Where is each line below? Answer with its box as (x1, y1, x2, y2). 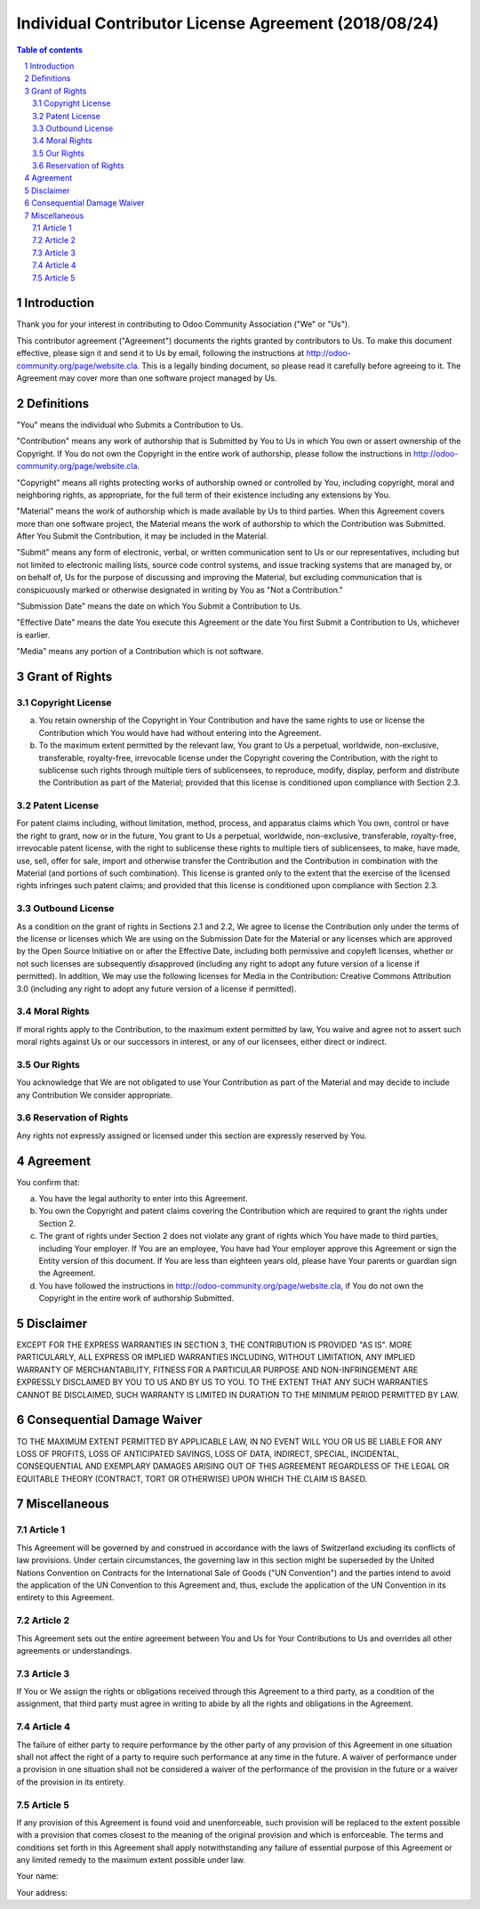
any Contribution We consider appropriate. (16, 1089, 173, 1100)
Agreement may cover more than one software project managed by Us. (16, 373, 277, 384)
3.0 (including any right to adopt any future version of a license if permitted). (16, 983, 297, 994)
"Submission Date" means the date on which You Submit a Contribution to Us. (16, 601, 302, 611)
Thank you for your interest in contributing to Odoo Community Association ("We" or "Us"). (16, 319, 350, 329)
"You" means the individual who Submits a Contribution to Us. (16, 419, 244, 430)
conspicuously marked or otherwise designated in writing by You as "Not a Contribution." (16, 584, 344, 595)
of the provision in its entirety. (16, 1776, 126, 1787)
